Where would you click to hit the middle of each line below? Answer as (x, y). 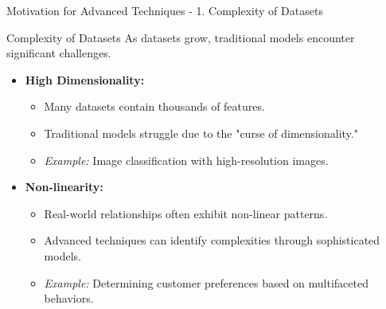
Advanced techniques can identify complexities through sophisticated (212, 240)
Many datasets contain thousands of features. (154, 106)
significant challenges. (59, 53)
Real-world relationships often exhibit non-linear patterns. (186, 213)
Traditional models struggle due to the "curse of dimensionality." (201, 133)
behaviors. (69, 298)
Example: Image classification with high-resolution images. (186, 160)
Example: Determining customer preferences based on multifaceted (207, 282)
